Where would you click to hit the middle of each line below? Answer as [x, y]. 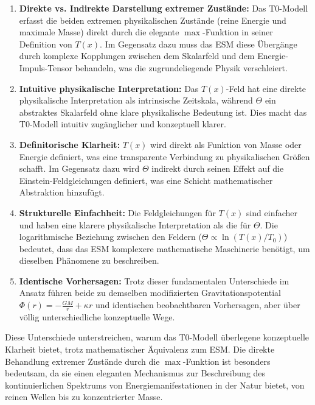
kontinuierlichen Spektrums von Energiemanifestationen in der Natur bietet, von [155, 385]
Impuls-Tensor [46, 67]
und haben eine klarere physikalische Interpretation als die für [135, 224]
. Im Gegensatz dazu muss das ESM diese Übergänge [199, 44]
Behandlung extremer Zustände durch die [82, 361]
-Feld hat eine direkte [266, 88]
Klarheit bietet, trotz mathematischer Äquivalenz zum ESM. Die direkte [140, 349]
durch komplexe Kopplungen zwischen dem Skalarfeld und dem [137, 56]
